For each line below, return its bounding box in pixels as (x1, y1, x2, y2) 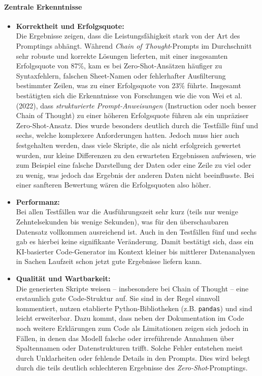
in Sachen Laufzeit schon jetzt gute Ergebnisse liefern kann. (16, 256, 202, 267)
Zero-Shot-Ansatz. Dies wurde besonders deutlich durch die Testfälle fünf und (16, 120, 258, 130)
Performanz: (16, 196, 60, 207)
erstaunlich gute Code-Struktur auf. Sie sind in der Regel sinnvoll (16, 293, 220, 304)
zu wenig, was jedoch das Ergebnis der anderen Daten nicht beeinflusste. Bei (16, 169, 254, 180)
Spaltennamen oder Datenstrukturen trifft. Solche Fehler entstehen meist (16, 343, 243, 353)
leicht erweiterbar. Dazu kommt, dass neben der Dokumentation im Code (16, 313, 244, 323)
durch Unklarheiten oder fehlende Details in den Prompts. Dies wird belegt (16, 352, 250, 363)
